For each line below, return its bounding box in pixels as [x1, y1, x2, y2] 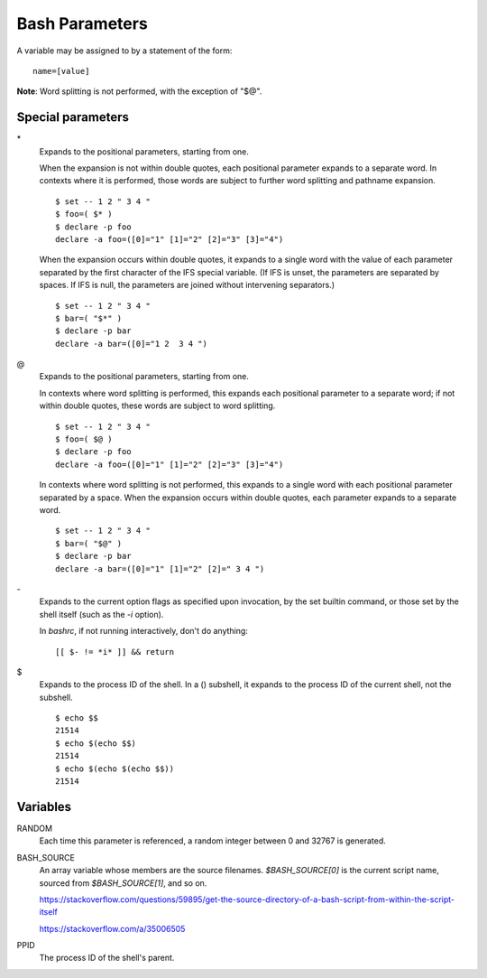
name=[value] [32, 66, 90, 76]
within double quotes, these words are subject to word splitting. [39, 400, 276, 411]
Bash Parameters [16, 14, 148, 33]
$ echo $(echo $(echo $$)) [55, 763, 175, 774]
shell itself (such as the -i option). [39, 609, 164, 619]
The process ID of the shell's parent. [39, 953, 175, 964]
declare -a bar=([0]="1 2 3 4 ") [55, 339, 207, 349]
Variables [16, 799, 72, 815]
